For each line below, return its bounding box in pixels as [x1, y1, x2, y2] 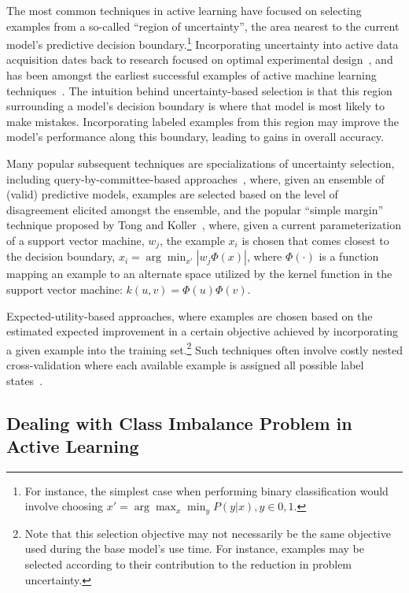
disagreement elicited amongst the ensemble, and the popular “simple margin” [6, 201, 384, 217]
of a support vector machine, [6, 232, 145, 248]
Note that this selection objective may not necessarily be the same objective [24, 524, 391, 541]
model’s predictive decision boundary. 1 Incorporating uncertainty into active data [6, 34, 399, 52]
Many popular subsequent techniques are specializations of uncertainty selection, [6, 155, 395, 171]
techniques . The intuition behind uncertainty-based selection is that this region [6, 82, 392, 98]
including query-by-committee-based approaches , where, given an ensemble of [6, 170, 385, 187]
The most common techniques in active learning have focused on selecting [6, 2, 362, 18]
